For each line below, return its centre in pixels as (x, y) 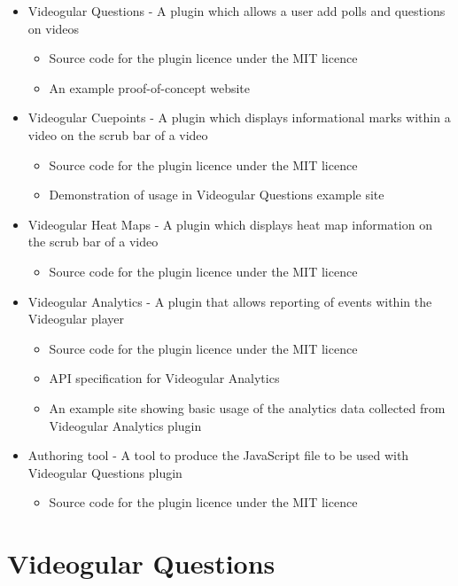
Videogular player (76, 319)
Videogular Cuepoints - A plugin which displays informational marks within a (239, 117)
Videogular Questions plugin (105, 472)
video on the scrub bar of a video (118, 134)
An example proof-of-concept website (150, 87)
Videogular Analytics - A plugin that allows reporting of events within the (230, 301)
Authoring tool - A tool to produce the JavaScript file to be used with (218, 455)
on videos (54, 28)
